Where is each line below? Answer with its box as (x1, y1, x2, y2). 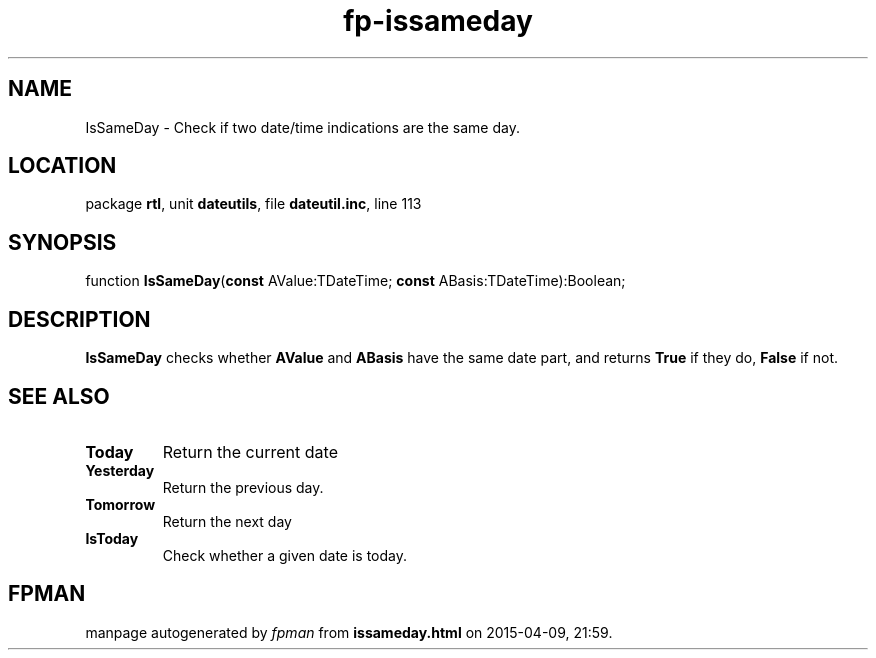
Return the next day (162, 512, 292, 530)
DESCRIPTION (8, 306, 151, 332)
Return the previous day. (162, 478, 324, 496)
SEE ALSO (8, 383, 110, 409)
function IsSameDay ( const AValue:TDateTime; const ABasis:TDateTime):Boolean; (85, 272, 626, 290)
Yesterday (85, 461, 155, 479)
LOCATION (8, 153, 117, 179)
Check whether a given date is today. (162, 546, 407, 564)
